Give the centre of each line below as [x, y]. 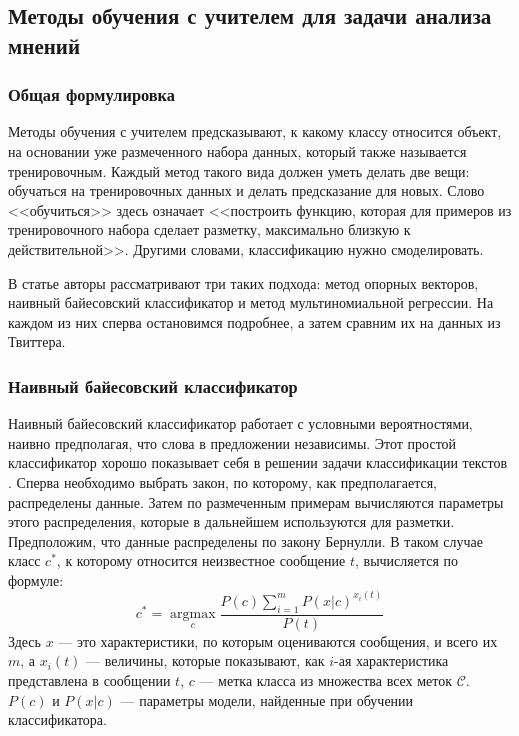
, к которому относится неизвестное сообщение [201, 560]
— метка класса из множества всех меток [326, 679]
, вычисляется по [407, 560]
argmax [193, 614]
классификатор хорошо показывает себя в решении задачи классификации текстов [258, 462]
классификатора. [57, 719]
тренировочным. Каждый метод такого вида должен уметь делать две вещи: [239, 170]
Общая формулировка [91, 94]
